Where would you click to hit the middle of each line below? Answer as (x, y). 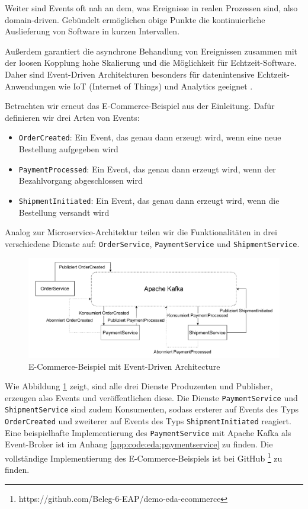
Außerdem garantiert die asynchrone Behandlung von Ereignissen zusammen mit (151, 51)
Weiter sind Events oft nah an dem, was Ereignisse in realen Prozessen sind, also (151, 8)
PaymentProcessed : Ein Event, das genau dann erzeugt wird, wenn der (147, 169)
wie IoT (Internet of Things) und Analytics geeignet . (155, 86)
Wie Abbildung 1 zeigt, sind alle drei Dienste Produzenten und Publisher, (139, 386)
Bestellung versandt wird (64, 212)
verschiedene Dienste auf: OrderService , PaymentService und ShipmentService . (152, 243)
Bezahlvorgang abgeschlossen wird (81, 180)
